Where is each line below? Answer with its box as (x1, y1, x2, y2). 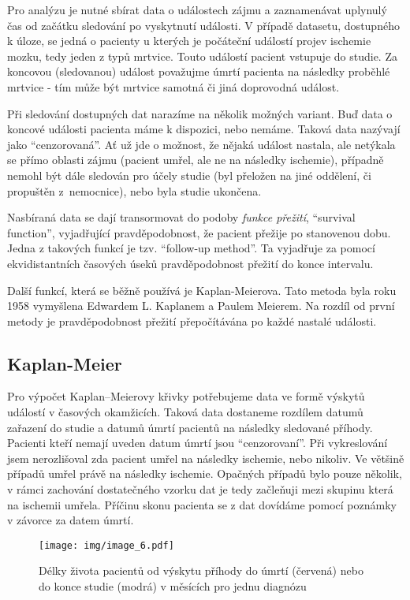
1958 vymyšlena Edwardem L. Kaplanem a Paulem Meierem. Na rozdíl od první (7, 297, 395, 314)
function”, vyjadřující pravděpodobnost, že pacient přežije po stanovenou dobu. (7, 224, 391, 240)
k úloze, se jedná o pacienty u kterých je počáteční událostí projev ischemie (7, 32, 371, 49)
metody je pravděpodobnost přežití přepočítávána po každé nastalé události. (7, 312, 377, 329)
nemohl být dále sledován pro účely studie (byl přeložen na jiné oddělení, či (7, 166, 371, 183)
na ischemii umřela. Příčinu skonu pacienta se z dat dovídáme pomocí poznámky (7, 496, 397, 512)
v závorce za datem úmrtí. (7, 512, 134, 528)
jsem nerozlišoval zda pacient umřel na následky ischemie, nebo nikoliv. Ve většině (7, 449, 404, 466)
